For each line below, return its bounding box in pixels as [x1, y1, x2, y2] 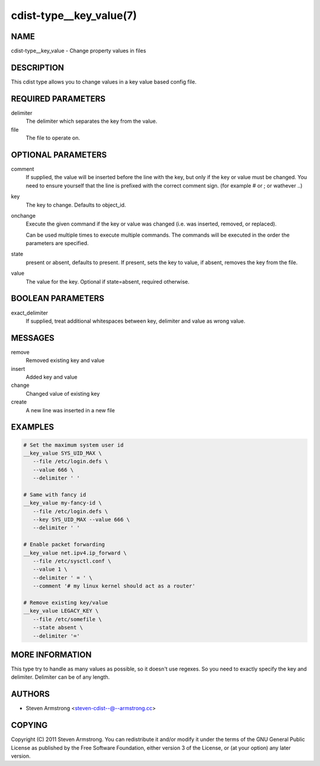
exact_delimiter [11, 309, 49, 316]
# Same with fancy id [23, 491, 87, 498]
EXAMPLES [11, 422, 55, 433]
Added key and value [25, 374, 78, 381]
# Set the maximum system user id [23, 441, 124, 448]
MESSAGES [11, 333, 55, 343]
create [11, 398, 27, 406]
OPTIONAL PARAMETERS [11, 150, 107, 160]
